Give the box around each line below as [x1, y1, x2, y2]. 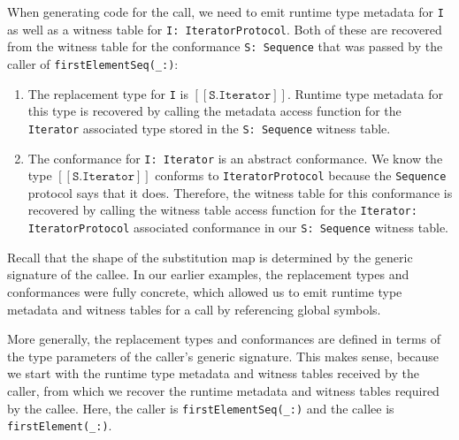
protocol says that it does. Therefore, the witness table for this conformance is [27, 183, 453, 201]
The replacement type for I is [27, 84, 188, 102]
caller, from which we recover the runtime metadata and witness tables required [7, 381, 440, 399]
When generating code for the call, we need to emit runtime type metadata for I [7, 3, 444, 20]
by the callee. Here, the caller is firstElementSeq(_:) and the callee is [7, 398, 394, 417]
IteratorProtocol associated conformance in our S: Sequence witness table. [27, 218, 449, 237]
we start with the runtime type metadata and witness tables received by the [7, 364, 419, 383]
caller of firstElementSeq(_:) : [7, 54, 179, 72]
